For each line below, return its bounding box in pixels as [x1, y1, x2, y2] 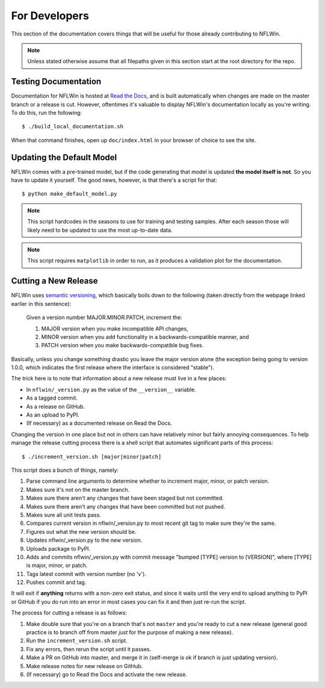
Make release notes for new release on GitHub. [26, 662, 143, 669]
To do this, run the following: [11, 109, 82, 117]
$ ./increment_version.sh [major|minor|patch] [22, 453, 162, 460]
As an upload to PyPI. [26, 411, 79, 418]
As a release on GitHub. [26, 403, 85, 410]
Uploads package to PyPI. [26, 545, 90, 552]
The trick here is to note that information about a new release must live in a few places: [11, 375, 227, 382]
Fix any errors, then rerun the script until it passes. [26, 645, 152, 652]
